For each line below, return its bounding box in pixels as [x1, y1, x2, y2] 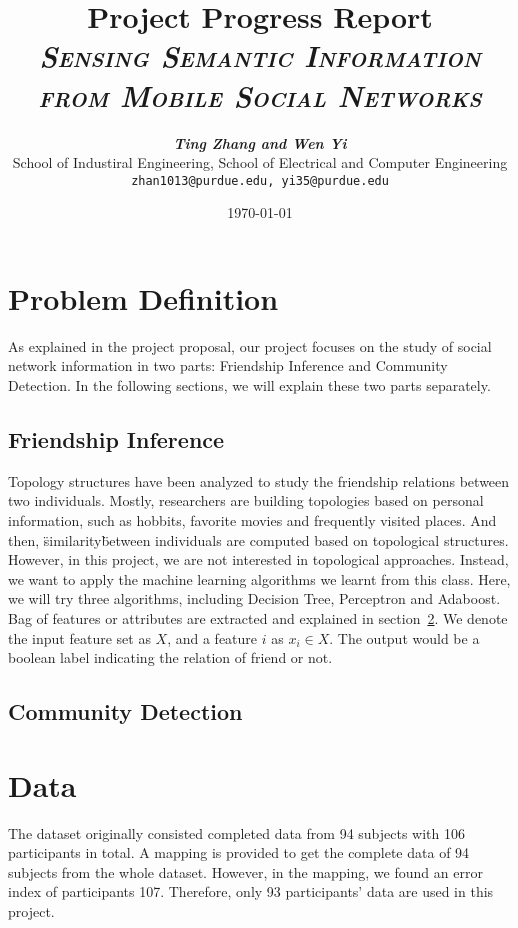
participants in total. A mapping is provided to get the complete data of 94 [8, 842, 470, 863]
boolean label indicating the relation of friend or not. [8, 647, 333, 668]
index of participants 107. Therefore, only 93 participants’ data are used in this [8, 881, 494, 902]
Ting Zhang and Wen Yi [173, 132, 347, 153]
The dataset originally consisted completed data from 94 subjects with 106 [8, 822, 466, 843]
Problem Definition [8, 277, 279, 318]
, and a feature [167, 627, 258, 648]
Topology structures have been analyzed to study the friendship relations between [8, 470, 510, 491]
